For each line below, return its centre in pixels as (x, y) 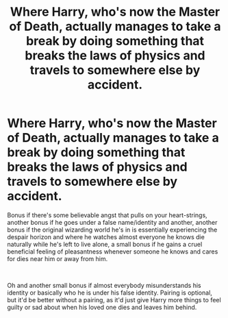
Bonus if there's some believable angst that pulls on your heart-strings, (107, 215)
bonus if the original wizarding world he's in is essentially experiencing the (112, 230)
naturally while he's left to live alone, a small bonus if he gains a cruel (105, 244)
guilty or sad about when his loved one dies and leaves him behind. (102, 307)
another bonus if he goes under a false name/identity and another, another (112, 222)
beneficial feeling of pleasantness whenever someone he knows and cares (113, 252)
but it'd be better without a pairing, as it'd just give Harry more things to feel (114, 299)
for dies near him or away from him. (58, 258)
